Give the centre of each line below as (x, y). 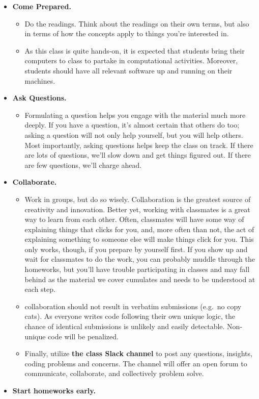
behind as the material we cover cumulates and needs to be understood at (140, 279)
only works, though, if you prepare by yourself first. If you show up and (136, 249)
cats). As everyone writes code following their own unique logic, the (130, 316)
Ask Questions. (39, 98)
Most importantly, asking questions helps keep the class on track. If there (139, 145)
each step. (40, 289)
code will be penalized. (83, 336)
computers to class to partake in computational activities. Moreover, (131, 60)
